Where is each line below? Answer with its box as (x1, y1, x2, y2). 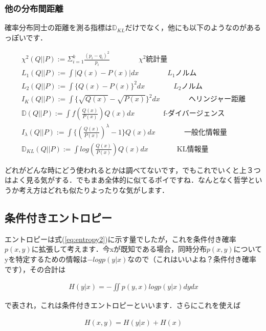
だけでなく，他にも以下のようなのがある (125, 22, 261, 33)
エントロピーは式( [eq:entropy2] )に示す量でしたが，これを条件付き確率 (5, 233, 236, 244)
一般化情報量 (184, 128, 227, 136)
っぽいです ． (5, 32, 48, 42)
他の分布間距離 (5, 2, 63, 14)
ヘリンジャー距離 (188, 96, 246, 103)
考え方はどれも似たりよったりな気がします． (18, 184, 169, 195)
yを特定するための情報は (5, 253, 87, 264)
